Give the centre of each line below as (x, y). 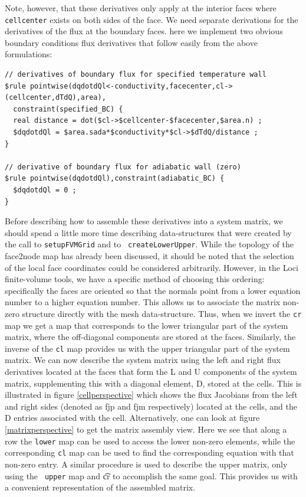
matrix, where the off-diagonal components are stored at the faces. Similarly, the (150, 337)
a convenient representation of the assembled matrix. (100, 487)
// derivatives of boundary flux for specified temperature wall (136, 75)
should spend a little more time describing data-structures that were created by (148, 232)
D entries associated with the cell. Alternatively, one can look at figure (132, 418)
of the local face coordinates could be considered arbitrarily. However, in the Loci (152, 267)
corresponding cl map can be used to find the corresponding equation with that (149, 452)
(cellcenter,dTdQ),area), (55, 98)
